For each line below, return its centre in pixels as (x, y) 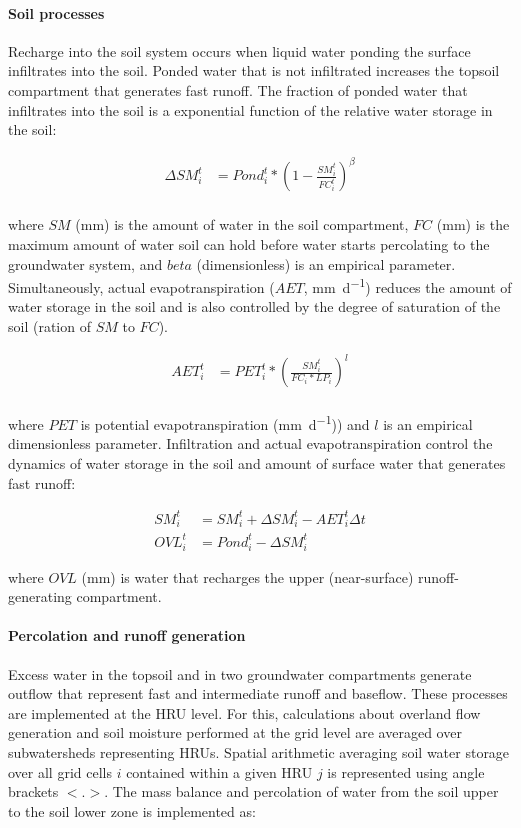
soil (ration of (49, 325)
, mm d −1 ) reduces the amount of (407, 285)
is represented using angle (406, 771)
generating (40, 596)
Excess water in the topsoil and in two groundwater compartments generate (240, 673)
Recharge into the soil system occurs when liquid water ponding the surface (239, 50)
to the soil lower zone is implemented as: (132, 810)
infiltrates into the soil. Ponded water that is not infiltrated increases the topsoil (254, 70)
